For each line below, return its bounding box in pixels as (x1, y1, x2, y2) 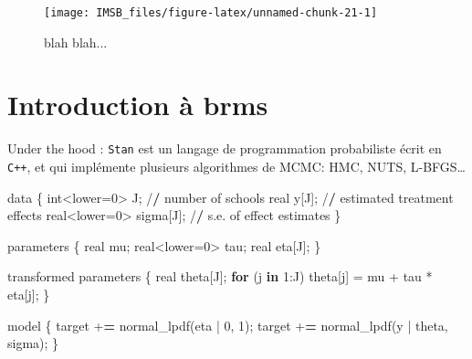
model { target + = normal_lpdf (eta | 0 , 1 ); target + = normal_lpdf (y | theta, (7, 315, 448, 334)
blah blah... (44, 32, 108, 51)
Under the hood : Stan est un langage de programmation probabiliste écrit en (7, 139, 442, 158)
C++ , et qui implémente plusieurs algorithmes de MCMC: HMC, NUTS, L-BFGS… (7, 157, 467, 176)
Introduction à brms (7, 86, 268, 123)
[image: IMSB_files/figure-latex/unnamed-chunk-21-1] (44, 6, 378, 19)
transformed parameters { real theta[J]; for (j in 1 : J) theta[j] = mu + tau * (7, 267, 433, 286)
